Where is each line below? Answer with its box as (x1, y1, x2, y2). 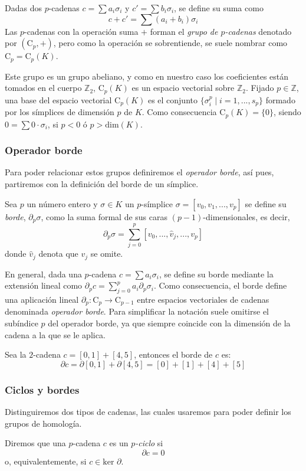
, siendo (274, 106, 301, 118)
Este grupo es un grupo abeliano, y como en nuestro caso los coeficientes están (5, 70, 289, 82)
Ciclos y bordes (5, 382, 80, 397)
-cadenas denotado (225, 25, 292, 37)
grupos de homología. (5, 417, 82, 429)
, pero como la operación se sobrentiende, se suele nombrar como (53, 37, 288, 49)
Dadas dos (5, 2, 42, 14)
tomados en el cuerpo (5, 81, 82, 94)
